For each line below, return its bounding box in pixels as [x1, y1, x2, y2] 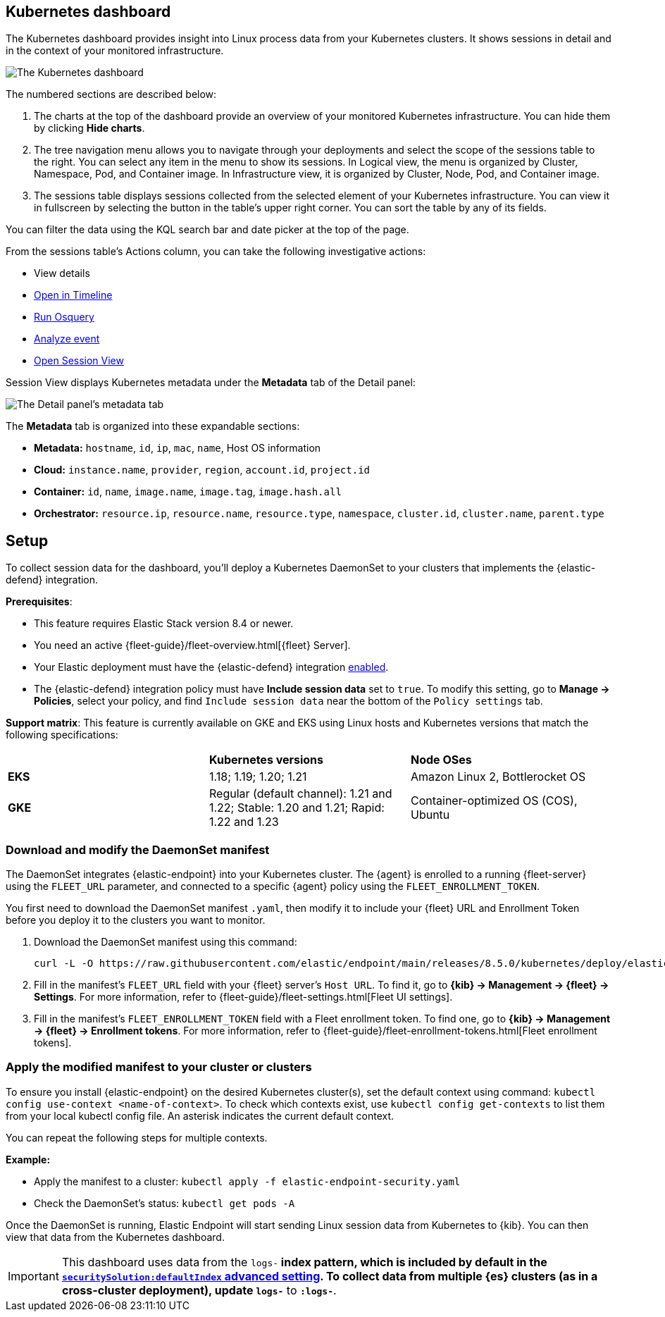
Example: [6, 1153, 51, 1165]
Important [8, 1268, 59, 1283]
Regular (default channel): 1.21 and [209, 786, 392, 801]
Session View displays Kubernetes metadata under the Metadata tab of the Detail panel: [6, 376, 416, 389]
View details [34, 267, 90, 280]
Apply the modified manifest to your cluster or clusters [6, 1060, 312, 1075]
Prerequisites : [6, 595, 73, 608]
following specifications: [6, 729, 118, 741]
